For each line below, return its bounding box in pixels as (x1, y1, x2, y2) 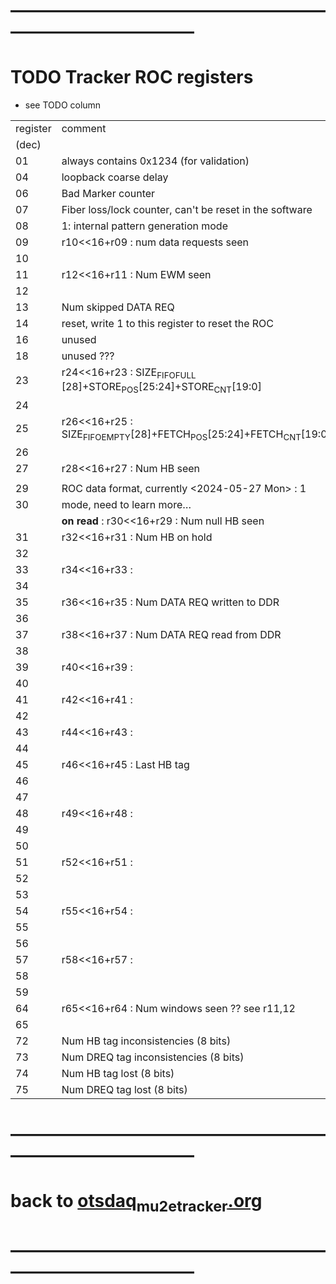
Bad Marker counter (61, 187, 156, 201)
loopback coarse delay (61, 170, 169, 184)
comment (61, 122, 107, 136)
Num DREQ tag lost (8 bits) (61, 1082, 188, 1096)
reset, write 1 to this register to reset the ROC (61, 317, 274, 331)
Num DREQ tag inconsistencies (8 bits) (61, 1050, 245, 1064)
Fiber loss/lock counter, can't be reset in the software (61, 203, 313, 217)
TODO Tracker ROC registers (10, 66, 254, 89)
